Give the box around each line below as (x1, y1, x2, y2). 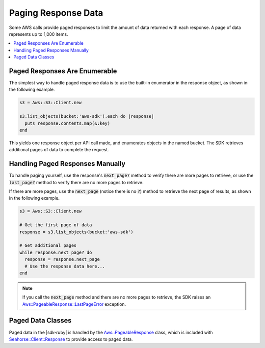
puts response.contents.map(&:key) (25, 120, 110, 126)
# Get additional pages (19, 243, 77, 248)
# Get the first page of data (19, 222, 92, 228)
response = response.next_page (25, 257, 100, 262)
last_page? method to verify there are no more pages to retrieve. (9, 179, 144, 185)
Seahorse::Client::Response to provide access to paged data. (9, 336, 133, 342)
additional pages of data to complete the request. (9, 147, 109, 153)
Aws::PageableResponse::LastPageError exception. (22, 301, 126, 307)
